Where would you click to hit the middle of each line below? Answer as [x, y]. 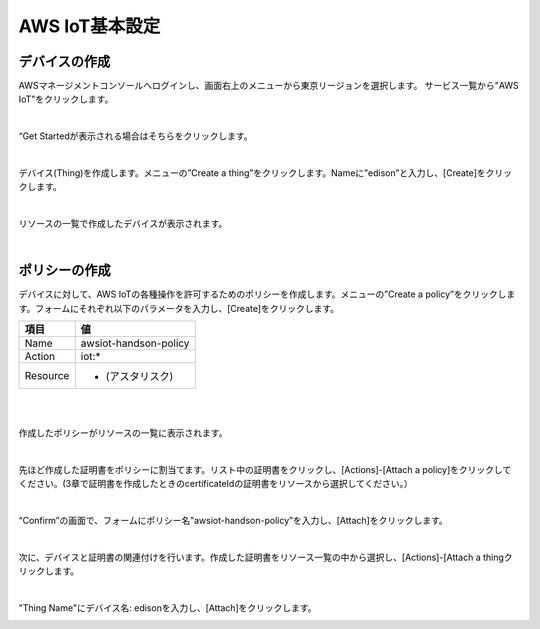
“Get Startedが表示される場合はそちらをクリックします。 [136, 136]
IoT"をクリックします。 [66, 99]
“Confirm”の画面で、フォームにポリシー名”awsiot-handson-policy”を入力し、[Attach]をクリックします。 [233, 520]
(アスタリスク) [139, 377]
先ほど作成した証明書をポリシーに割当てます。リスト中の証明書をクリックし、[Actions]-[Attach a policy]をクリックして [265, 469]
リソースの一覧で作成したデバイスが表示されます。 [123, 224]
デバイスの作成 [64, 61]
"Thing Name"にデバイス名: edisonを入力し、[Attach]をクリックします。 [167, 607]
